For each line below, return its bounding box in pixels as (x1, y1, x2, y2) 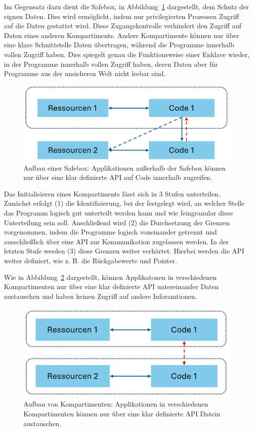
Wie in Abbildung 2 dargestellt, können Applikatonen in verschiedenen (4, 272, 217, 282)
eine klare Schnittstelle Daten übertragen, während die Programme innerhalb (4, 39, 234, 50)
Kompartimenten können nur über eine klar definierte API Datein (23, 408, 220, 418)
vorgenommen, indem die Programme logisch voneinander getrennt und (4, 227, 217, 237)
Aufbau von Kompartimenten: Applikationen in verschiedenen (23, 399, 208, 409)
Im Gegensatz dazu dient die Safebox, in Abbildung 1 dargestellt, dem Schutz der (4, 1, 249, 11)
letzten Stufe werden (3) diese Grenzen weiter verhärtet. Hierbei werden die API (4, 246, 244, 256)
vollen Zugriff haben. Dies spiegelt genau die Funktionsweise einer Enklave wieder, (4, 49, 250, 59)
